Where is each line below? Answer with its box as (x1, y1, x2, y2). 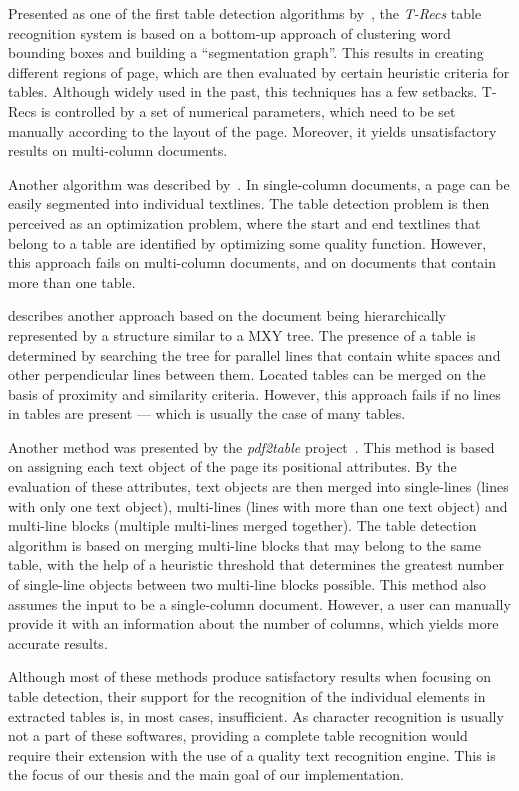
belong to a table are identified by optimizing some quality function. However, (8, 232, 487, 253)
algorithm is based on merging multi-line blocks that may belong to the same (8, 534, 481, 555)
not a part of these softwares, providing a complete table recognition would (8, 725, 468, 746)
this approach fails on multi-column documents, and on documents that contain (8, 252, 497, 273)
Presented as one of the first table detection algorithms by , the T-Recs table (8, 3, 482, 23)
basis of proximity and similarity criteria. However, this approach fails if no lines (8, 383, 501, 404)
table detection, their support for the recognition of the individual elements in (8, 686, 486, 706)
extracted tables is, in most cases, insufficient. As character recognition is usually (8, 705, 504, 726)
